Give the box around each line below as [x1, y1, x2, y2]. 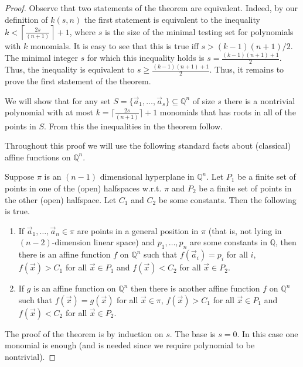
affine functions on [5, 150, 71, 163]
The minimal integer [5, 52, 78, 64]
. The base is [169, 327, 216, 339]
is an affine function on [33, 282, 116, 294]
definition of [5, 13, 48, 25]
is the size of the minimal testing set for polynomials [104, 25, 294, 37]
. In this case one [237, 327, 298, 339]
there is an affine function [18, 248, 111, 260]
